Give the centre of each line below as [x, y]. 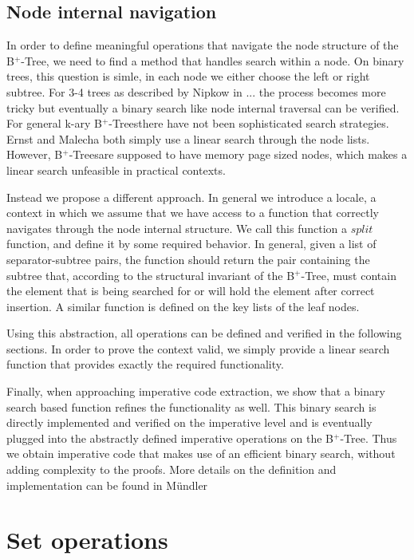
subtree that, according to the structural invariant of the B [151, 275]
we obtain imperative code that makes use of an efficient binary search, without [201, 454]
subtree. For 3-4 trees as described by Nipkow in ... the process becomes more [196, 91]
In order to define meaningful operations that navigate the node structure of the [203, 45]
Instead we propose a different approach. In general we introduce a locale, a [191, 197]
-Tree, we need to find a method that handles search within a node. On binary [213, 60]
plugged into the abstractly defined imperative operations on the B [170, 438]
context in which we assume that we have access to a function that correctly [193, 213]
